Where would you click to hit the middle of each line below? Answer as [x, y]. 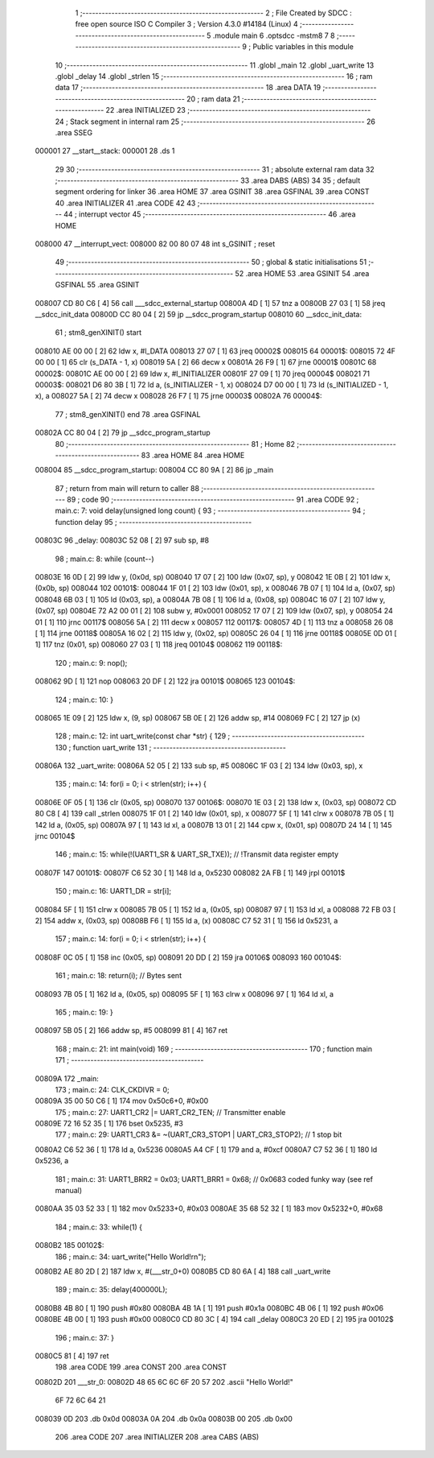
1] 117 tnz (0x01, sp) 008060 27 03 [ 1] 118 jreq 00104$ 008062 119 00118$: [159, 645]
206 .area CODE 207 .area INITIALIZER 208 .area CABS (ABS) [157, 1436]
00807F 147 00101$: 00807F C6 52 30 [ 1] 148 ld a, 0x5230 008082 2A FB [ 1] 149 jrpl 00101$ [190, 873]
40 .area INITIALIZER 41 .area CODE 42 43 [125, 203]
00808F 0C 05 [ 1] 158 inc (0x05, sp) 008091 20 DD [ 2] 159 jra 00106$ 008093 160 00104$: [188, 957]
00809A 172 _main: [67, 1078]
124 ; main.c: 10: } [84, 700]
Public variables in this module [303, 47]
